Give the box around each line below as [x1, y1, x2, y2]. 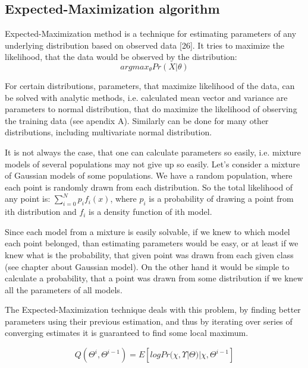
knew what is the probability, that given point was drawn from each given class [5, 248, 294, 261]
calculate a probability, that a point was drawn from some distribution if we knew [5, 272, 303, 284]
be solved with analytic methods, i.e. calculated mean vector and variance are [5, 91, 288, 103]
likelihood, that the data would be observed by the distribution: [5, 50, 237, 63]
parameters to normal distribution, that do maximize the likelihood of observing [5, 103, 297, 115]
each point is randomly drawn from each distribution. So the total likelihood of [5, 180, 293, 193]
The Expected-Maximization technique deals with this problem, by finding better [5, 303, 301, 316]
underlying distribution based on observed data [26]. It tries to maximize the [5, 39, 284, 51]
